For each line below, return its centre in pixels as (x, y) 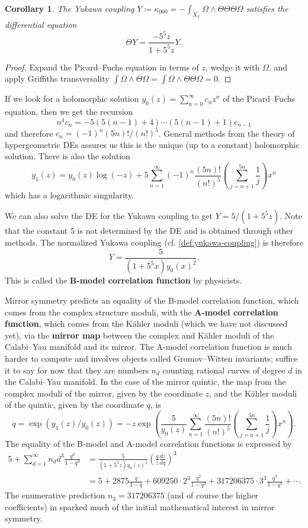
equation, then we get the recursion (69, 112)
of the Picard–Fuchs (259, 99)
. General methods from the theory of (227, 133)
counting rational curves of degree (224, 370)
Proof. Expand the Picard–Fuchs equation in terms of (102, 67)
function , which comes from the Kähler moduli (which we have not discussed (146, 323)
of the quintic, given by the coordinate (74, 405)
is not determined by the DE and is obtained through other (185, 231)
